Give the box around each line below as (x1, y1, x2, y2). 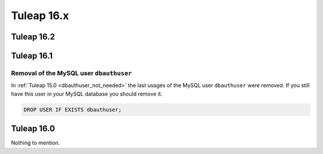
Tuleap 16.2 (11, 32, 55, 42)
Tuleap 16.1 (11, 51, 53, 61)
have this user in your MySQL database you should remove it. (11, 90, 163, 97)
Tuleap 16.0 (11, 124, 55, 134)
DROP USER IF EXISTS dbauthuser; (23, 106, 122, 113)
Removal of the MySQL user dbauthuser (11, 69, 132, 77)
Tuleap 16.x (11, 9, 69, 22)
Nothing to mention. (11, 139, 60, 146)
